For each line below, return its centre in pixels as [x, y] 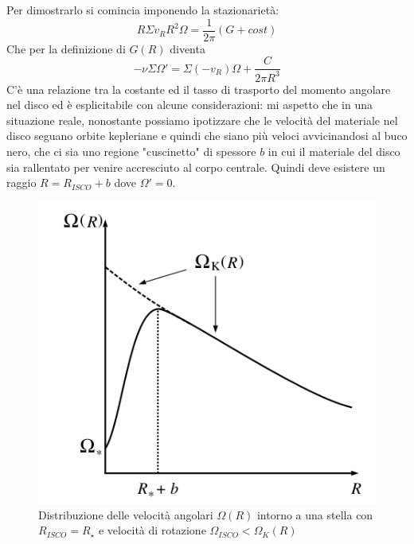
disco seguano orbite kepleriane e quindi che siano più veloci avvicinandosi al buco [207, 136]
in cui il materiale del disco [334, 152]
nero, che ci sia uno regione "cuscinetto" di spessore [131, 152]
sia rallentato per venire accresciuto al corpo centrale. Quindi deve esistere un [196, 167]
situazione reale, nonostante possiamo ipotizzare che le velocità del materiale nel [202, 120]
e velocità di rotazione [152, 530]
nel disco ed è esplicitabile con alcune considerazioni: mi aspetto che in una [189, 105]
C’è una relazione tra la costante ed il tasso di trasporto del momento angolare [199, 89]
